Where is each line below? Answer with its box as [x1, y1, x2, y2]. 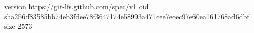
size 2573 [4, 21, 32, 31]
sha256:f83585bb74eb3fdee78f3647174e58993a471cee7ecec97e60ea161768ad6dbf [4, 11, 249, 21]
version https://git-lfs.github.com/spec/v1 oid [4, 1, 149, 11]
